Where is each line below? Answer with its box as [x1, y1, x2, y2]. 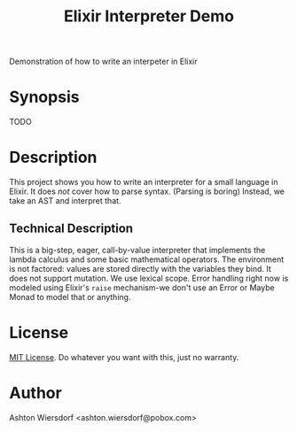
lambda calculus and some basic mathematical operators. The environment [9, 254, 285, 265]
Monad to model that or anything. [9, 291, 131, 302]
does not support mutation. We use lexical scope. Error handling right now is [9, 273, 289, 283]
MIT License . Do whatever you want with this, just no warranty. [9, 351, 239, 362]
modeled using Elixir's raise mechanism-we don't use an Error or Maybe [9, 282, 275, 293]
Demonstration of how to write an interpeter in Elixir [9, 56, 198, 67]
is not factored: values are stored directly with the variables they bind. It [9, 263, 272, 274]
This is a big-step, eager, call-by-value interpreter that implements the [9, 244, 266, 255]
